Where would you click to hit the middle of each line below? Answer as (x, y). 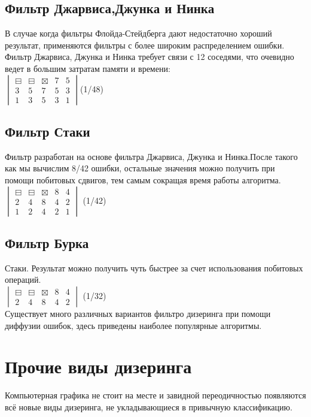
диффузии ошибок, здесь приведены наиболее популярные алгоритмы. (133, 325)
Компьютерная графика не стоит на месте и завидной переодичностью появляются (155, 395)
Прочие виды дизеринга (98, 366)
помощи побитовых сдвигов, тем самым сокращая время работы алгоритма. (143, 179)
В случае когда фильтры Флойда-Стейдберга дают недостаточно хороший (138, 33)
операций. (23, 279)
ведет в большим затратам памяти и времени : (88, 68)
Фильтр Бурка (47, 242)
